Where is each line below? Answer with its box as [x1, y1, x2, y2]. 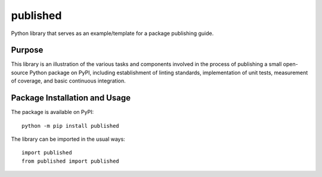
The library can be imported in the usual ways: [11, 135, 125, 143]
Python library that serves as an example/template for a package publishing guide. [11, 30, 214, 37]
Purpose [11, 45, 44, 55]
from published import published [21, 157, 119, 165]
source [11, 69, 29, 76]
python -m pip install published [21, 122, 119, 129]
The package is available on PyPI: [11, 109, 94, 116]
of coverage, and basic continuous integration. [11, 77, 126, 84]
